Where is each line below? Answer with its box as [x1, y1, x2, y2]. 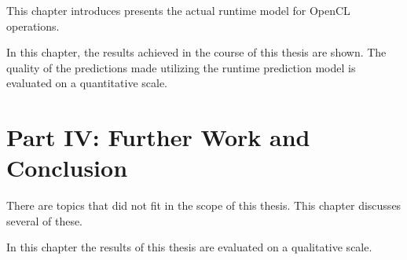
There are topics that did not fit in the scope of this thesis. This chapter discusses [6, 197, 401, 214]
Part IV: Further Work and [6, 121, 310, 153]
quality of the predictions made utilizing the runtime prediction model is [6, 59, 356, 75]
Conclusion [6, 152, 128, 184]
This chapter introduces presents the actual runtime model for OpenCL [6, 2, 350, 18]
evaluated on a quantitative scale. [6, 75, 168, 91]
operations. [6, 17, 60, 34]
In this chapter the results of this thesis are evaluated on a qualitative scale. [6, 239, 372, 255]
